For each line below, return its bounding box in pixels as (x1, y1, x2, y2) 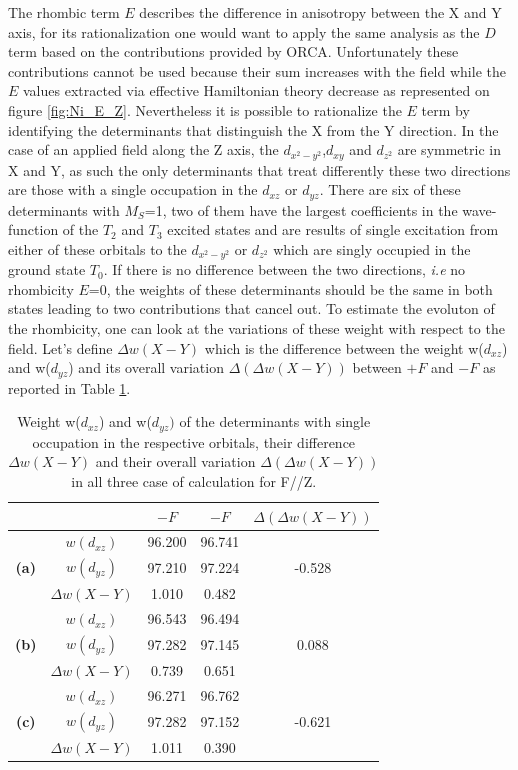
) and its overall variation (68, 357, 224, 378)
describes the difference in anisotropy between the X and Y (139, 2, 502, 22)
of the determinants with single (179, 411, 371, 432)
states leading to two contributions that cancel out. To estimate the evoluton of (8, 298, 495, 319)
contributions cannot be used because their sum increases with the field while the (8, 60, 506, 81)
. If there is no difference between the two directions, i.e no (103, 259, 466, 280)
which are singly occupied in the (273, 238, 471, 259)
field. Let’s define (8, 337, 113, 358)
